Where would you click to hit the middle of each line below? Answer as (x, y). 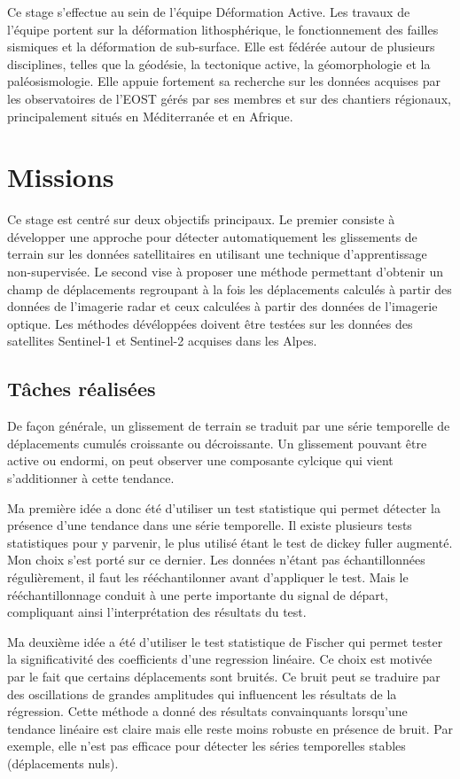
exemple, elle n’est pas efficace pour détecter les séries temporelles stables (207, 746)
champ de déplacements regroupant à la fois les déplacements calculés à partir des (230, 288)
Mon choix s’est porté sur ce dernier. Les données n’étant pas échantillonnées (216, 560)
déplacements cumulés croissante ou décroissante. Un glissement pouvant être (217, 443)
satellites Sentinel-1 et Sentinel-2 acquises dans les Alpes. (162, 341)
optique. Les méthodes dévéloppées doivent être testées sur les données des (210, 323)
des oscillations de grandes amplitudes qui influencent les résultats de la (202, 693)
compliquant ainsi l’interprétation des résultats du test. (157, 612)
